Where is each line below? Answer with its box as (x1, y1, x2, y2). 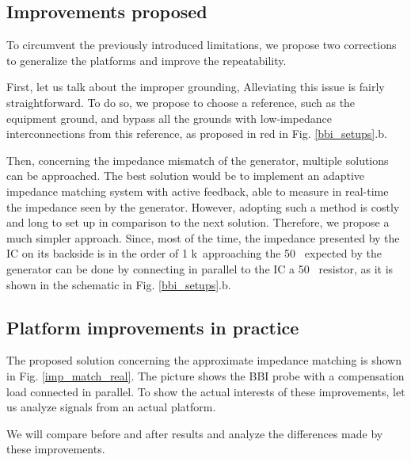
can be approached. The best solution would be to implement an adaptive (6, 167, 365, 184)
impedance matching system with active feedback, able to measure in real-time (6, 182, 389, 199)
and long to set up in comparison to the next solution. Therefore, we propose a (6, 214, 390, 231)
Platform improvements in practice (6, 315, 299, 339)
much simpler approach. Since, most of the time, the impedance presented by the (6, 229, 400, 246)
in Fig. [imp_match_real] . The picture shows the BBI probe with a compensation (6, 367, 405, 384)
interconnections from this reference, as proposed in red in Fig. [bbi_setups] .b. (6, 125, 387, 142)
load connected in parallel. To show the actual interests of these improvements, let (6, 383, 405, 399)
